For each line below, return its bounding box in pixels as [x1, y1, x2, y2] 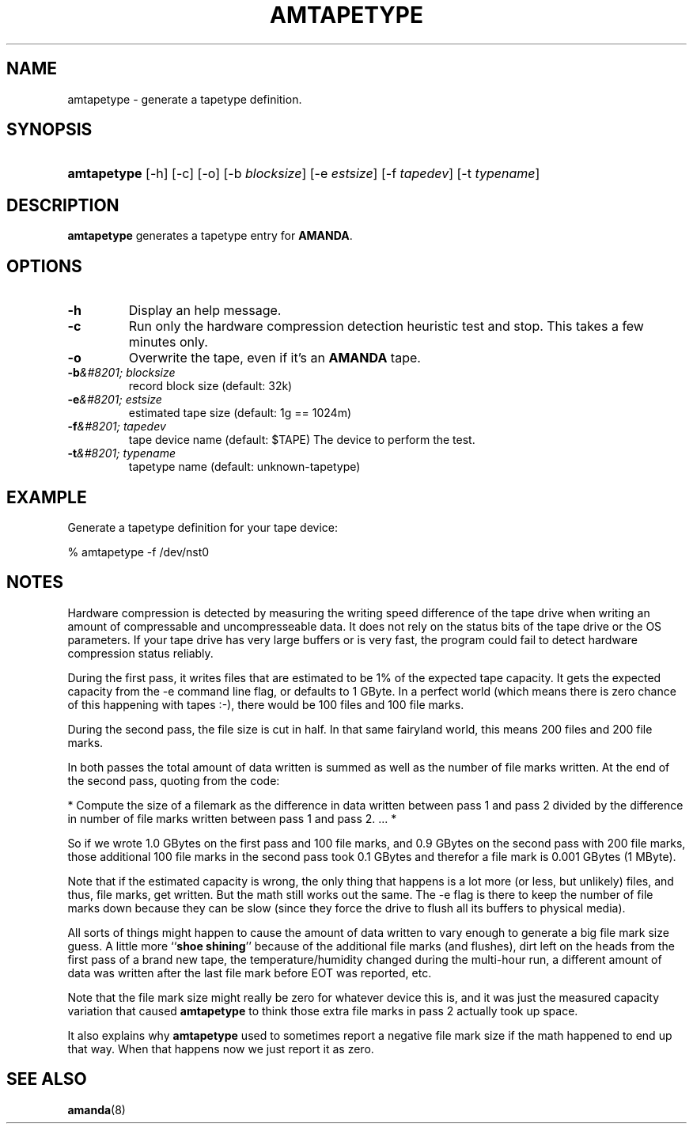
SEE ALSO [6, 1069, 87, 1090]
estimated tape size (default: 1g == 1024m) [128, 406, 352, 420]
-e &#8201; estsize [67, 392, 162, 407]
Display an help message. [128, 302, 282, 319]
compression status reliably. [67, 646, 214, 660]
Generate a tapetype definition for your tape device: [67, 520, 339, 534]
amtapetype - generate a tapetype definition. [67, 92, 302, 106]
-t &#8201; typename [67, 446, 176, 461]
